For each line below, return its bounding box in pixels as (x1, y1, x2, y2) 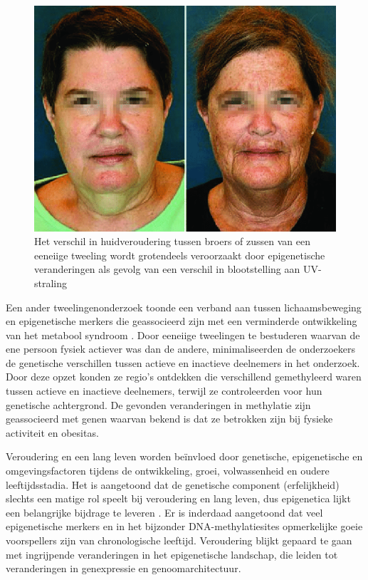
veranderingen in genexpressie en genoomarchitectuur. (6, 561, 241, 576)
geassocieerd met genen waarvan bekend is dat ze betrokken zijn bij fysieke (6, 411, 333, 426)
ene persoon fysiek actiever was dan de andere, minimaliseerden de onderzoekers (6, 341, 355, 356)
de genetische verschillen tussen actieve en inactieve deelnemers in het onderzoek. (6, 355, 360, 370)
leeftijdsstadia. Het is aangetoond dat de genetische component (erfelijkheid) (6, 477, 340, 492)
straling (34, 275, 68, 290)
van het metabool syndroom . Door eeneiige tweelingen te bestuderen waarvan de (6, 327, 360, 342)
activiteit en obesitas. (6, 425, 99, 440)
